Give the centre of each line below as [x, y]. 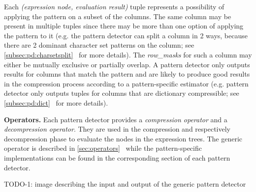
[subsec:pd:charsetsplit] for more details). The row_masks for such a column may [128, 54]
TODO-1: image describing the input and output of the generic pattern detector [125, 184]
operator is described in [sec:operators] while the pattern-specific [103, 148]
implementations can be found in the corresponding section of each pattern [117, 157]
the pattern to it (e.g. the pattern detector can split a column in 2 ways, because [126, 35]
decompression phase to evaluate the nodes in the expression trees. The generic [123, 138]
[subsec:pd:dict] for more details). [56, 102]
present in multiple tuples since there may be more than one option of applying [124, 26]
